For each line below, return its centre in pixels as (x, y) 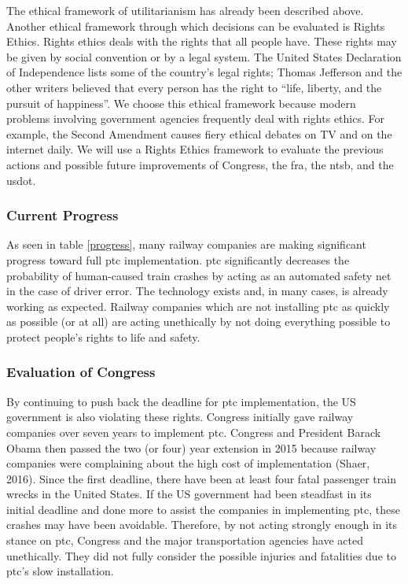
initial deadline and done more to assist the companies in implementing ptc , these (203, 509)
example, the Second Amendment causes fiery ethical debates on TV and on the (199, 133)
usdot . (21, 180)
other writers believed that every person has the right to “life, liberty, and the (194, 87)
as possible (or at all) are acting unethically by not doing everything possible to (198, 322)
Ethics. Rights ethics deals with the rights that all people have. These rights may (202, 41)
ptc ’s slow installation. (60, 571)
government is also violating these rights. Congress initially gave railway (180, 417)
